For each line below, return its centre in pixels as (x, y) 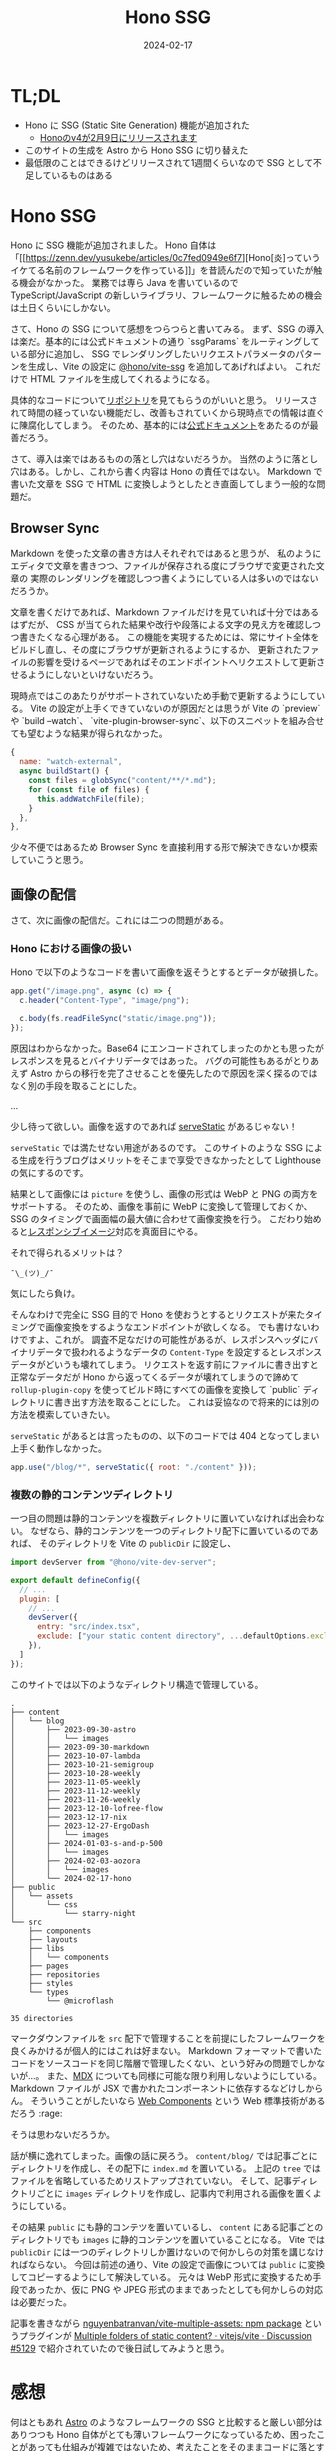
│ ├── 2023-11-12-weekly (75, 1791)
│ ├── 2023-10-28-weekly (75, 1773)
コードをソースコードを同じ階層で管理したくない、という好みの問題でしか (163, 2063)
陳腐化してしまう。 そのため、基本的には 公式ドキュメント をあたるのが (164, 425)
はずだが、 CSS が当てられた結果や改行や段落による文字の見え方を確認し (161, 625)
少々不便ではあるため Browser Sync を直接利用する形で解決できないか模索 (164, 847)
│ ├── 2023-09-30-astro (73, 1729)
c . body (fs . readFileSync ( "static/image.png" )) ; (118, 1019)
